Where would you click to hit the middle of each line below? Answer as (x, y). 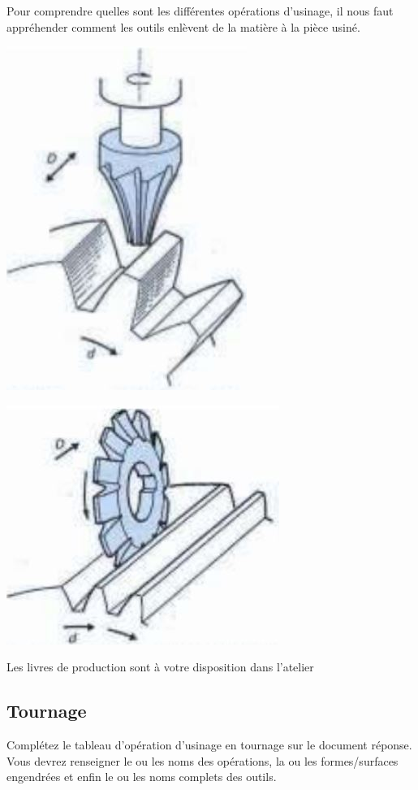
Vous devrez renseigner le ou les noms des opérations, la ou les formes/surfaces (203, 760)
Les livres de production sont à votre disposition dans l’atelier (160, 667)
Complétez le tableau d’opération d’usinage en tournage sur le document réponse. (209, 745)
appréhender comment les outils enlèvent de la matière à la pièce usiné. (183, 26)
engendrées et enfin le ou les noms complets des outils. (142, 777)
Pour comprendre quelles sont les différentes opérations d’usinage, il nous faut (200, 11)
